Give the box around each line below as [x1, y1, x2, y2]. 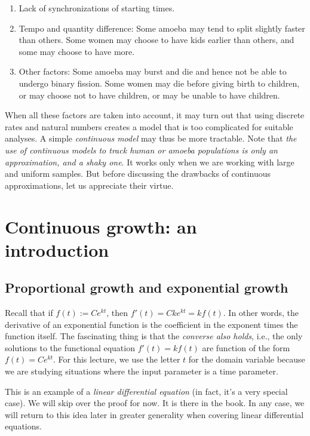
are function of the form [202, 341, 290, 354]
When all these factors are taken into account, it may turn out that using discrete [5, 109, 305, 121]
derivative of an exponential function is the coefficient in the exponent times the [5, 318, 298, 330]
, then [106, 306, 128, 319]
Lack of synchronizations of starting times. [19, 2, 175, 14]
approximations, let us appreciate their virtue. [5, 179, 174, 191]
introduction [5, 237, 109, 262]
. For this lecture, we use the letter [53, 353, 180, 366]
